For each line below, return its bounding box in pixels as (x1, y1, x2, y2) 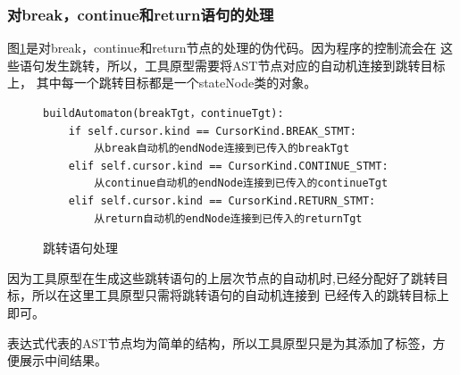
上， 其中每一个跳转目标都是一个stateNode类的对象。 (7, 73, 317, 92)
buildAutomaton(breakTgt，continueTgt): (43, 107, 284, 120)
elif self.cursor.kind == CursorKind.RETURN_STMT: (68, 194, 376, 207)
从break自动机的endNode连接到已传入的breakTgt (94, 142, 350, 155)
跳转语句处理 (43, 238, 118, 257)
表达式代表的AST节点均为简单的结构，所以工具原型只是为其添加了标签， (7, 333, 433, 352)
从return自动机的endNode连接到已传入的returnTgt (94, 212, 363, 225)
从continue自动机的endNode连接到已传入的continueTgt (94, 177, 389, 190)
